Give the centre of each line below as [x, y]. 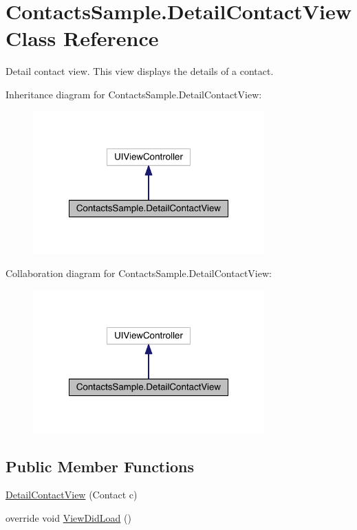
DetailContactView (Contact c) [72, 495]
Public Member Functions [100, 466]
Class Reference [82, 38]
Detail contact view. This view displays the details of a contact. [140, 71]
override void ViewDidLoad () [68, 518]
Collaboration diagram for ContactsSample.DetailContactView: [139, 273]
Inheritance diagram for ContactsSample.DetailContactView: [134, 94]
